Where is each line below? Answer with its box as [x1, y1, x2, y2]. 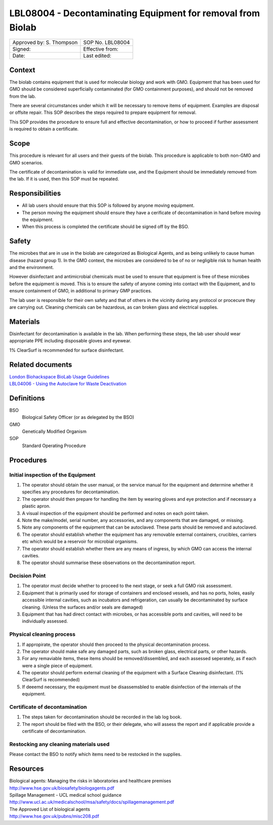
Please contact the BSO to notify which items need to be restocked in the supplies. [9, 751, 182, 757]
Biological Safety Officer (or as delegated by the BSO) [22, 414, 134, 420]
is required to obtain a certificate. [9, 126, 79, 132]
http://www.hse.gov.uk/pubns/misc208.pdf [9, 813, 100, 819]
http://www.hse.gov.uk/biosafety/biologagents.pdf [9, 785, 115, 791]
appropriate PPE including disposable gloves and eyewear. [9, 338, 131, 344]
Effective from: [83, 46, 119, 53]
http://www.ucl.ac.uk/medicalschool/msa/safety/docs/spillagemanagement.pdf [9, 799, 174, 805]
